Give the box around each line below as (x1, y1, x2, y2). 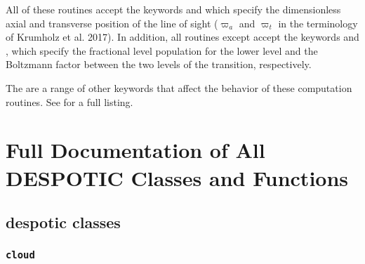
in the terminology (278, 15, 358, 30)
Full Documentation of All (6, 136, 265, 164)
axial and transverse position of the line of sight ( (6, 15, 218, 30)
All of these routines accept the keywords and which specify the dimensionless (6, 2, 341, 16)
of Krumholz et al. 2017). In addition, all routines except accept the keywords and (6, 29, 359, 44)
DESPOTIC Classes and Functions (6, 163, 349, 192)
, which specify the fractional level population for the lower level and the (6, 43, 318, 58)
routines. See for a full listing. (6, 94, 133, 109)
